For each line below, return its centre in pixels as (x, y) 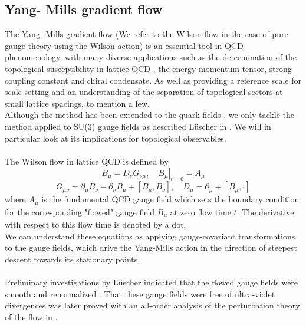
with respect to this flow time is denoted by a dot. (96, 224)
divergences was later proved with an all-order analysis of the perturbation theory (152, 305)
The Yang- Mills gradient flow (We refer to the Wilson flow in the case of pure (147, 34)
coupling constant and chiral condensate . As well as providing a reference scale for (153, 80)
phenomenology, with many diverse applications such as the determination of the (151, 57)
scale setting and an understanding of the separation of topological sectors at (144, 92)
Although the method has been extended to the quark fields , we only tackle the (149, 115)
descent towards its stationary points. (73, 259)
